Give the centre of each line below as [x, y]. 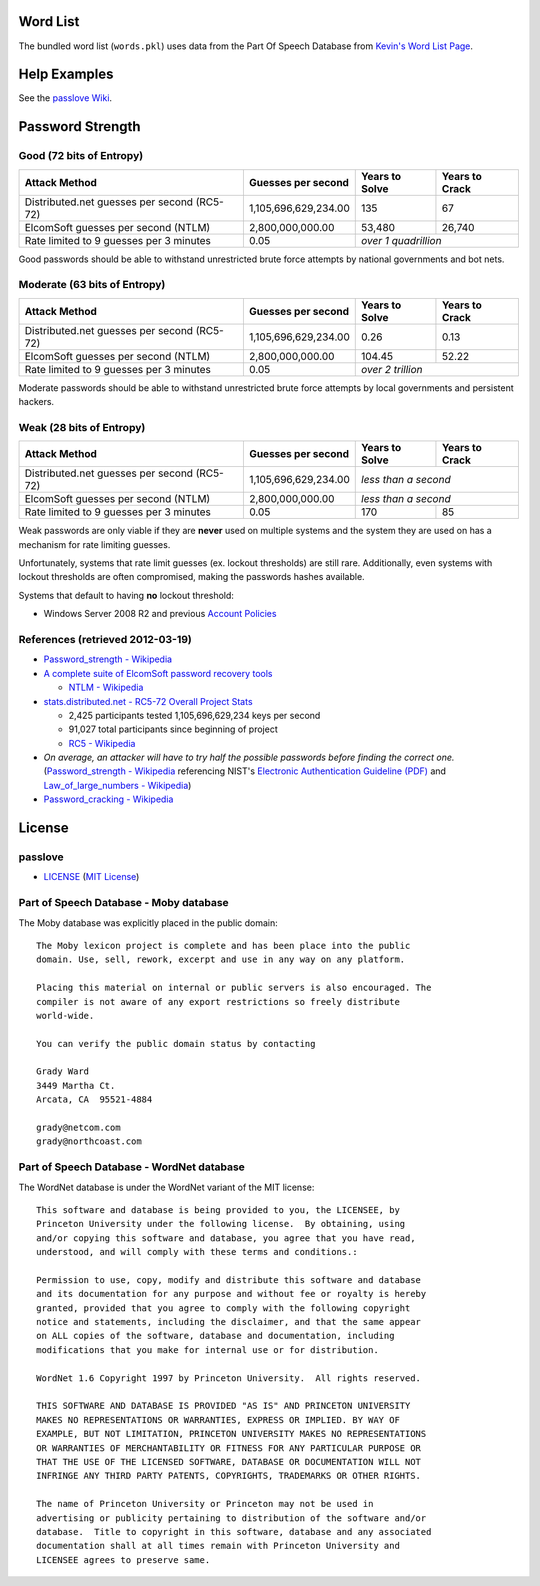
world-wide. [65, 1015]
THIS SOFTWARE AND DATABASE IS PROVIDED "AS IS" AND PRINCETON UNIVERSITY [223, 1406]
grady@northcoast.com [89, 1141]
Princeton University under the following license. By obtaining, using [221, 1224]
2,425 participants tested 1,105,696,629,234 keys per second [194, 715]
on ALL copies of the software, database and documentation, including [215, 1336]
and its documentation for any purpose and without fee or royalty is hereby [231, 1294]
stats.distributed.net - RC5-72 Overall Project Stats [148, 701]
